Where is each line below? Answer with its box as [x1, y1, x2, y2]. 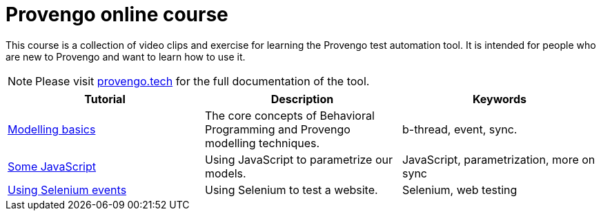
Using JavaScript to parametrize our [204, 152, 393, 166]
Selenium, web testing [402, 182, 518, 197]
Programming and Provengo [204, 122, 351, 136]
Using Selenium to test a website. [204, 182, 378, 197]
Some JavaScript [8, 159, 96, 173]
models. [204, 166, 246, 180]
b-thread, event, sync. [402, 122, 518, 136]
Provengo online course [6, 3, 228, 26]
